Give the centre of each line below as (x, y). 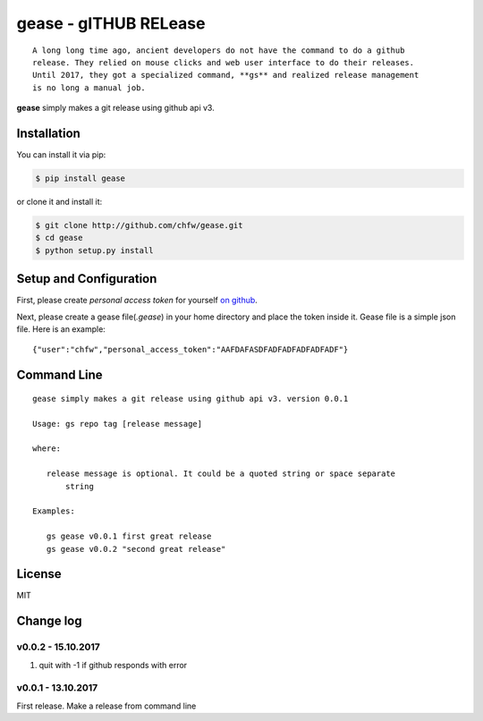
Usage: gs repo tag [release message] (118, 424)
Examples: (54, 511)
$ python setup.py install (94, 250)
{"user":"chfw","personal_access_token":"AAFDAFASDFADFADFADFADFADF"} (191, 350)
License (39, 574)
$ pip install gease (80, 178)
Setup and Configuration (87, 279)
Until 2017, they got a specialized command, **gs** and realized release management (226, 75)
